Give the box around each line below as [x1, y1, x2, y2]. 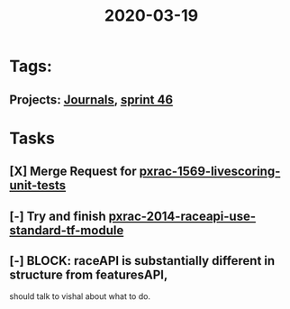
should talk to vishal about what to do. [9, 291, 151, 302]
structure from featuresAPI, [9, 267, 168, 282]
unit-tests [9, 177, 67, 194]
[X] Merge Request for [9, 164, 137, 179]
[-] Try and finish [9, 208, 106, 223]
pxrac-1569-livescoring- [139, 164, 281, 179]
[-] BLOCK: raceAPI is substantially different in [9, 253, 276, 268]
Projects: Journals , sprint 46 [9, 92, 174, 107]
